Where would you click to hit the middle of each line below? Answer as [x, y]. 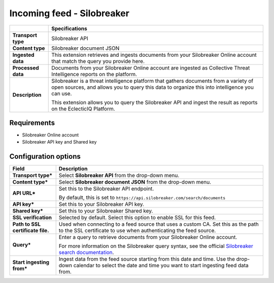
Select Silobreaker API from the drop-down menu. [119, 175]
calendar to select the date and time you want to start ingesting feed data [161, 265]
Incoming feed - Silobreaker [69, 13]
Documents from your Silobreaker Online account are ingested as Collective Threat [151, 67]
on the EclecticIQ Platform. [83, 109]
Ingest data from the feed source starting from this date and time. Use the [147, 259]
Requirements [32, 122]
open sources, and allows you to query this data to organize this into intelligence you [152, 87]
